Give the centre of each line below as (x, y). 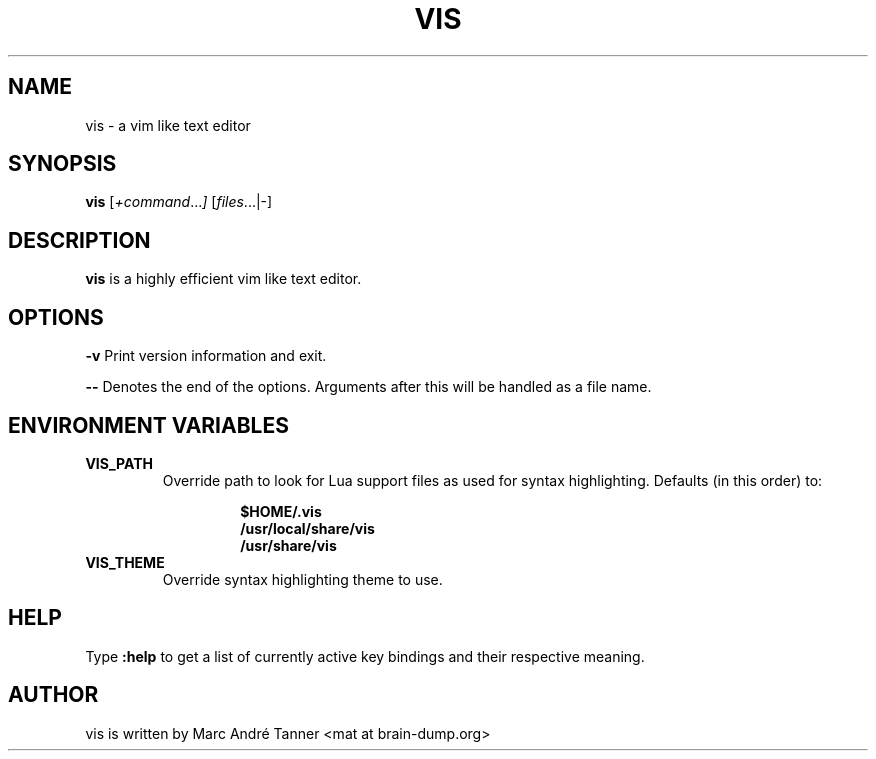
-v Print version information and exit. (206, 356)
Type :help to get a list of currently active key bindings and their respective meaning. (365, 656)
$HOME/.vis (281, 511)
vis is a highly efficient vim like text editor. (223, 279)
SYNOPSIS (62, 164)
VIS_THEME (125, 562)
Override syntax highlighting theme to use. (302, 579)
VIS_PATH (119, 463)
